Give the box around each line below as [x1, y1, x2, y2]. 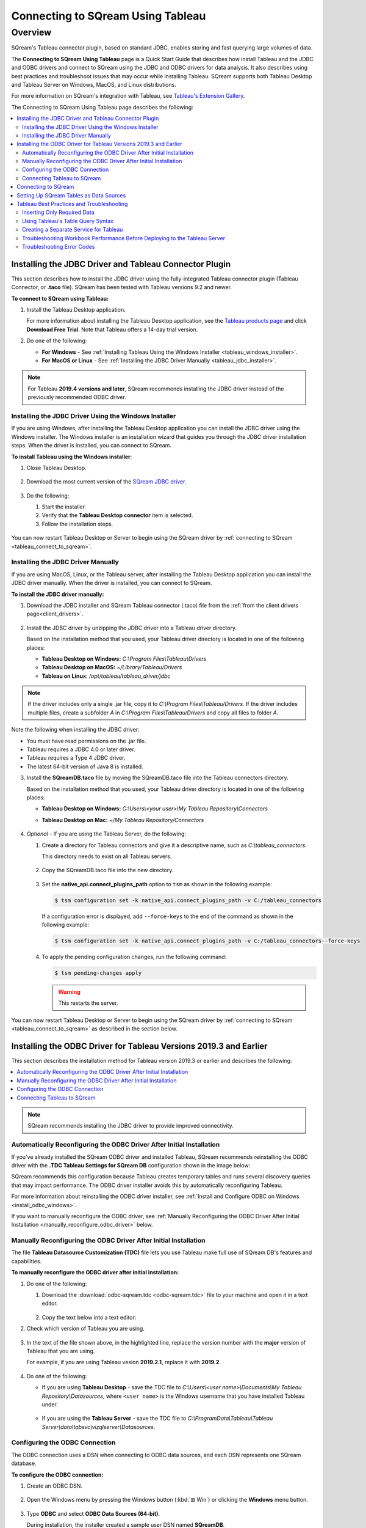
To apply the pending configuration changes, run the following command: [41, 953, 227, 961]
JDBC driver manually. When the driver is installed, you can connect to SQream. [11, 579, 212, 587]
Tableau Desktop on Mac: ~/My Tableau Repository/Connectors [41, 816, 204, 823]
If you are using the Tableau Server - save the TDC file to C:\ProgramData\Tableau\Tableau [41, 1415, 273, 1422]
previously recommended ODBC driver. [27, 394, 126, 401]
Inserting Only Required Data [22, 208, 95, 216]
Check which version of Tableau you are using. [26, 1325, 145, 1332]
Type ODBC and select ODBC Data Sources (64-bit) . [26, 1510, 160, 1517]
